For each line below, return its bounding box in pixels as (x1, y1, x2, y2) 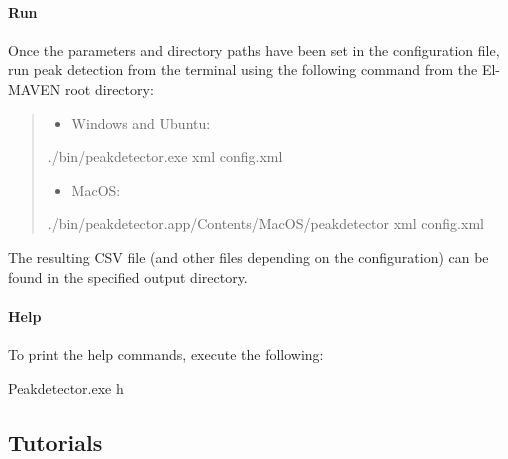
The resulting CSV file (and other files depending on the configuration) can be (8, 246, 489, 267)
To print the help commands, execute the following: (8, 343, 324, 364)
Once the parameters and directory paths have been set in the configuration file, (8, 39, 500, 60)
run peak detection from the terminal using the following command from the (8, 59, 478, 80)
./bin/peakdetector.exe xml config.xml (47, 146, 283, 167)
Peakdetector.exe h (8, 377, 124, 398)
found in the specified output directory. (8, 266, 248, 287)
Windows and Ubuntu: (71, 112, 211, 133)
